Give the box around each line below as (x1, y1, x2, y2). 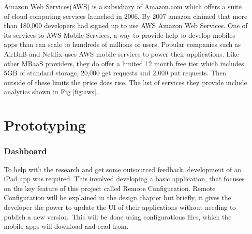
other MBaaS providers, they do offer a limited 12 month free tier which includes (4, 58, 244, 68)
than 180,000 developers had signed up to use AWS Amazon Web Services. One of (4, 20, 248, 30)
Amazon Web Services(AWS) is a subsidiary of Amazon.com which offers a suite (4, 1, 242, 11)
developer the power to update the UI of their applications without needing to (4, 202, 236, 212)
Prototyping (4, 115, 86, 135)
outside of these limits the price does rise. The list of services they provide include (4, 77, 247, 87)
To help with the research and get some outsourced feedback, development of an (4, 164, 241, 174)
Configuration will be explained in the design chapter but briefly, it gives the (4, 192, 231, 203)
